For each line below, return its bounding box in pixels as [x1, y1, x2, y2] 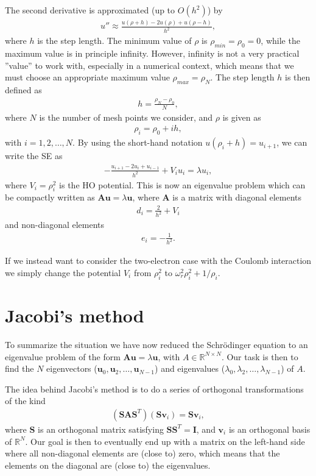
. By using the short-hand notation [72, 136, 203, 149]
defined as [5, 83, 42, 96]
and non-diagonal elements [5, 218, 105, 231]
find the [5, 362, 34, 375]
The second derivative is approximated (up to [5, 4, 175, 16]
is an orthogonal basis [228, 422, 311, 435]
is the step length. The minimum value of [37, 34, 192, 47]
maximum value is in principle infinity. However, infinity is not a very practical [5, 47, 300, 60]
